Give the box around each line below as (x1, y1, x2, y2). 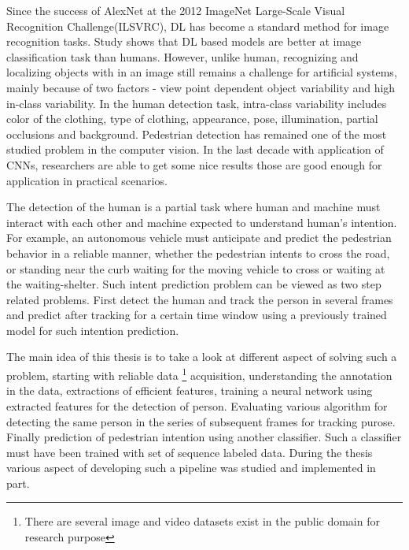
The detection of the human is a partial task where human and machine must (6, 199, 381, 215)
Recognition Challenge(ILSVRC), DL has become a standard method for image (6, 17, 389, 34)
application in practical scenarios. (6, 172, 168, 188)
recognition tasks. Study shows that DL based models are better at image (6, 33, 362, 50)
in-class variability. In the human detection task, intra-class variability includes (6, 95, 387, 111)
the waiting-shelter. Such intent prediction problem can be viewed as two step (6, 276, 381, 292)
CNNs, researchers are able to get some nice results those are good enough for (6, 156, 382, 173)
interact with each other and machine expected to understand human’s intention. (6, 214, 397, 230)
